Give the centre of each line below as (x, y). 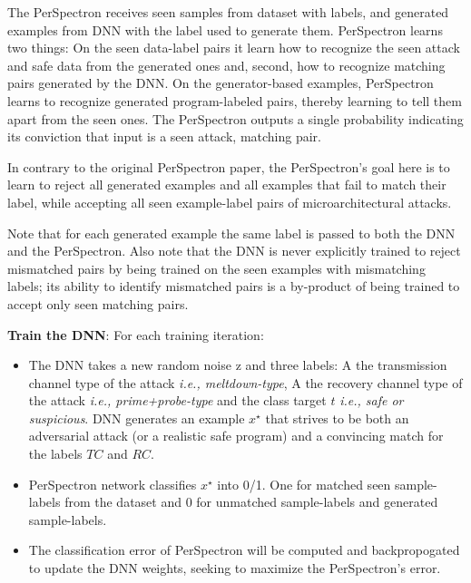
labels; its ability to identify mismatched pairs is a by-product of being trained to (234, 286)
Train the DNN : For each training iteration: (136, 334)
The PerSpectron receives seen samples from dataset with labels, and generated (228, 12)
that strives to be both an (337, 418)
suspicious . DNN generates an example (137, 418)
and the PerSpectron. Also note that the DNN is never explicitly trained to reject (234, 251)
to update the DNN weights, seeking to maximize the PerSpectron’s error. (235, 568)
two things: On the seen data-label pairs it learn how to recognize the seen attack (234, 48)
